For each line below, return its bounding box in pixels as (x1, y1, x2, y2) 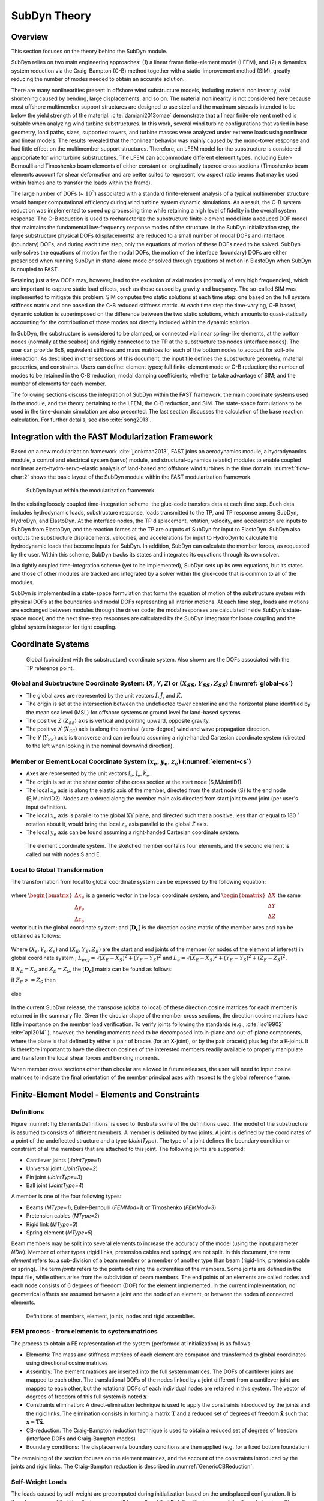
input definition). (26, 803, 67, 811)
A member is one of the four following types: (11, 1192, 122, 1200)
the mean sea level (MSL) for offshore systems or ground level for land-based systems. (26, 708, 242, 716)
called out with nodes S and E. (26, 850, 101, 858)
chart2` (11, 473, 29, 480)
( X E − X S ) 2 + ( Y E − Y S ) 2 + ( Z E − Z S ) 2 (189, 953, 286, 963)
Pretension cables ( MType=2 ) (26, 1212, 100, 1219)
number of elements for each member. (11, 380, 107, 387)
